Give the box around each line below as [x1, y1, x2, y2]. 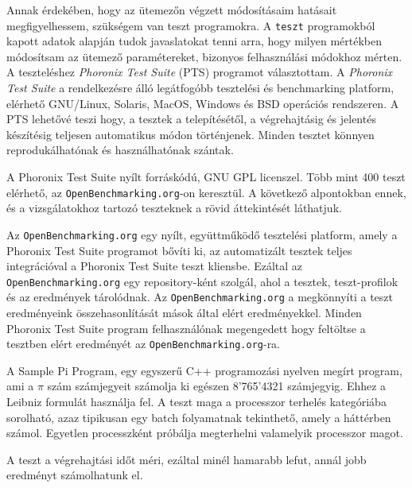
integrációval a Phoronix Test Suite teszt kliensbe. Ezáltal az [6, 258, 303, 274]
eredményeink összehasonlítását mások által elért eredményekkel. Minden [6, 304, 362, 320]
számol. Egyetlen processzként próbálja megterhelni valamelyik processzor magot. [6, 424, 403, 441]
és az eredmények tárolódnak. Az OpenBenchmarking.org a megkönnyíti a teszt [6, 289, 393, 305]
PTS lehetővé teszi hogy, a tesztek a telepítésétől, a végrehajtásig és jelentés [6, 110, 376, 127]
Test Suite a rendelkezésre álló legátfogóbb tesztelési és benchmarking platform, [6, 79, 395, 96]
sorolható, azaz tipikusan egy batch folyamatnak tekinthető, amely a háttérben [6, 409, 391, 425]
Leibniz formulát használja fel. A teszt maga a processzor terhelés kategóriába [6, 393, 387, 410]
